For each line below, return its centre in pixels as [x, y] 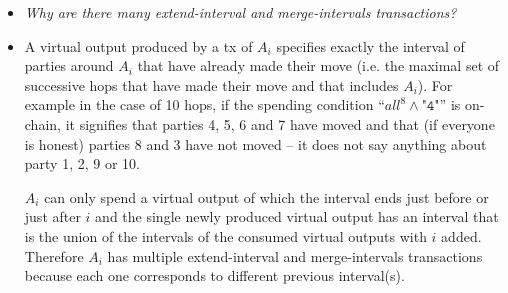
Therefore [54, 255]
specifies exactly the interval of [370, 45]
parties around [69, 65]
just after [52, 216]
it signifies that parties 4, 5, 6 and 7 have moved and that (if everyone [280, 123]
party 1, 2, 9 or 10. [82, 163]
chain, [42, 123]
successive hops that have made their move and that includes [211, 84]
